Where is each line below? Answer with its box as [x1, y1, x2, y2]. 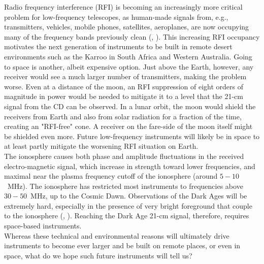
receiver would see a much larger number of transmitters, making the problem [4, 71, 247, 82]
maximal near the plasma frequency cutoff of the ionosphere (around [4, 171, 218, 181]
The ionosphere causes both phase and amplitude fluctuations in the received [4, 150, 244, 161]
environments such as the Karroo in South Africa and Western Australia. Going [4, 51, 252, 61]
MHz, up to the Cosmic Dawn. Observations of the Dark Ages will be [30, 190, 247, 201]
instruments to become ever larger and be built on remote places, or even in [4, 240, 241, 251]
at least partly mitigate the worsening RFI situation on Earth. [4, 141, 199, 151]
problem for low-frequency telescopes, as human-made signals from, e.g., [4, 11, 228, 22]
